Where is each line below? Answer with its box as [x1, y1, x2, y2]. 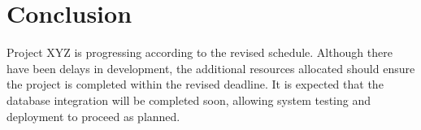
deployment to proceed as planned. [7, 107, 180, 124]
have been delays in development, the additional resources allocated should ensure [7, 59, 415, 76]
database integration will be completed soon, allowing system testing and [7, 91, 371, 108]
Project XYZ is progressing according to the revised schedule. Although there [7, 44, 393, 61]
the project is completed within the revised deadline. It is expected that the [7, 76, 384, 93]
